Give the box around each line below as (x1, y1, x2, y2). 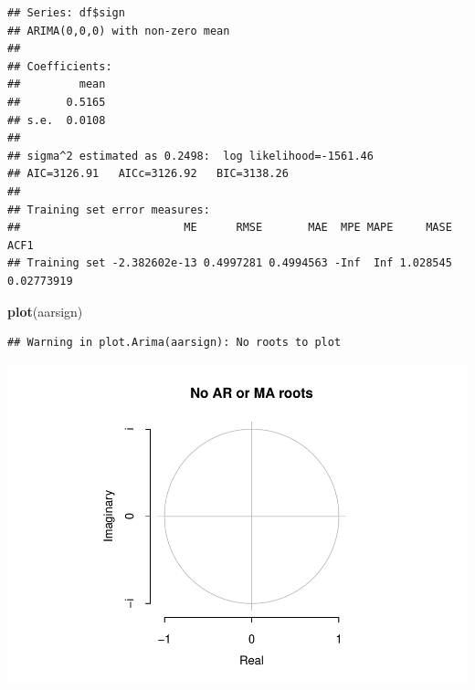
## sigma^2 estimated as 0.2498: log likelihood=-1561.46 (7, 149, 374, 162)
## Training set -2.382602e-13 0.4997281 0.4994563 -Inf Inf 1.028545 (7, 256, 452, 270)
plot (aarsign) (7, 301, 83, 320)
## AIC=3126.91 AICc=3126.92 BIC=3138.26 (7, 167, 289, 181)
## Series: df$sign (7, 6, 125, 19)
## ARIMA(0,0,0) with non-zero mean (7, 24, 230, 37)
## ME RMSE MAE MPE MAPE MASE (7, 221, 452, 235)
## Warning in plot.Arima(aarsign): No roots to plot (7, 336, 342, 350)
